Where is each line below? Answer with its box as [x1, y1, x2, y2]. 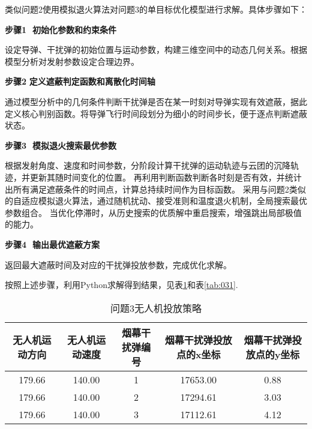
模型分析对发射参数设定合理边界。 [5, 55, 139, 67]
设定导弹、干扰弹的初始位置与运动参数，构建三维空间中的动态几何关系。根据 [5, 43, 307, 56]
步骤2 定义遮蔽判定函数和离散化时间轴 [5, 75, 155, 88]
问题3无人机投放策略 [110, 301, 202, 315]
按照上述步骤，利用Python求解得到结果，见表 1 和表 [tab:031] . [5, 278, 238, 291]
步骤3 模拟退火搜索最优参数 [5, 139, 117, 151]
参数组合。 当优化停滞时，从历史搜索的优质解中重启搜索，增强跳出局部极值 [5, 206, 302, 218]
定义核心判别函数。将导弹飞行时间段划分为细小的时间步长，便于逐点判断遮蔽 [5, 107, 307, 119]
